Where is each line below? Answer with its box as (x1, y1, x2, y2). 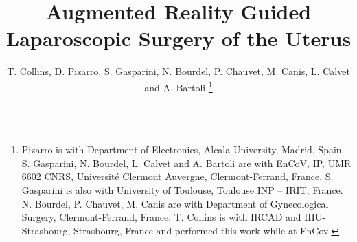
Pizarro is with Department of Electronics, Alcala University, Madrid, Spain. (21, 142, 345, 157)
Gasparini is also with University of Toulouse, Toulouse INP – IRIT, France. (21, 182, 343, 197)
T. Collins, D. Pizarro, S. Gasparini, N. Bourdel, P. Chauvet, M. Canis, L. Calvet (7, 64, 350, 78)
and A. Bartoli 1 (144, 78, 213, 94)
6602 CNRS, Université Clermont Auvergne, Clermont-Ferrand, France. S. (21, 169, 334, 184)
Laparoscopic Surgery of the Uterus (5, 24, 352, 52)
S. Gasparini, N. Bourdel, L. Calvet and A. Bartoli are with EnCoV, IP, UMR (21, 155, 352, 170)
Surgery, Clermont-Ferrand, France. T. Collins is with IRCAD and (21, 210, 301, 224)
